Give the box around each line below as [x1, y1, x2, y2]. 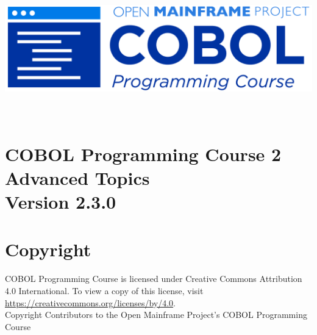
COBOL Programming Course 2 [5, 141, 282, 166]
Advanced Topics [5, 165, 150, 190]
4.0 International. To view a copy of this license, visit [5, 284, 204, 297]
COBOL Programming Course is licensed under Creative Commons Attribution [5, 272, 302, 285]
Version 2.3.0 [5, 189, 116, 214]
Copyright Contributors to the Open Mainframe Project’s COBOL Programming [5, 308, 307, 321]
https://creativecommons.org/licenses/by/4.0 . [5, 296, 176, 309]
